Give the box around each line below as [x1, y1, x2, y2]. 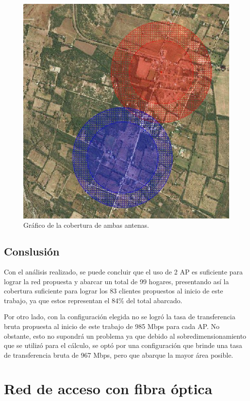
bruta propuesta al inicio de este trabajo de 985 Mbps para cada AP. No [4, 321, 219, 331]
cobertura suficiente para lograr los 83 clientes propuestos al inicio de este [4, 286, 223, 296]
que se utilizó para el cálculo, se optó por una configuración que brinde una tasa [4, 340, 242, 350]
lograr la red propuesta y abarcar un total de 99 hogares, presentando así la [4, 276, 229, 286]
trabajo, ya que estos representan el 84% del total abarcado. [4, 295, 183, 305]
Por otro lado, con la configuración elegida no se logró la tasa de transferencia [4, 311, 235, 322]
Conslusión [4, 244, 60, 259]
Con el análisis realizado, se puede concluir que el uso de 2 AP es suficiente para [4, 267, 243, 276]
